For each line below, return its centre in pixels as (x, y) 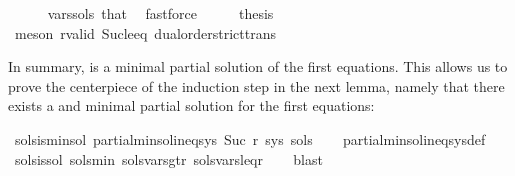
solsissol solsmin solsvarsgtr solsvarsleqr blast (168, 158)
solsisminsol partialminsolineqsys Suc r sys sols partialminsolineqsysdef (250, 138)
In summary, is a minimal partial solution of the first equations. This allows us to (258, 66)
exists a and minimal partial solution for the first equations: (191, 105)
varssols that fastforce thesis (160, 13)
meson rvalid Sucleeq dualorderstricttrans (145, 32)
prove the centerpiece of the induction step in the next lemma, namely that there (256, 85)
